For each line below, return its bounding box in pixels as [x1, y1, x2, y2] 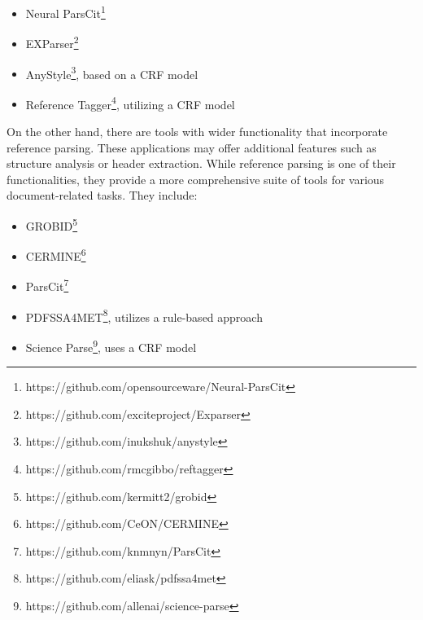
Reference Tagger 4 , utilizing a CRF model [25, 93, 235, 112]
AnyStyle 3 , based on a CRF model [25, 63, 198, 82]
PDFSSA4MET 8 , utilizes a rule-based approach [25, 306, 263, 325]
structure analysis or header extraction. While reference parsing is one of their [7, 155, 396, 172]
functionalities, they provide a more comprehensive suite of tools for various [7, 170, 385, 187]
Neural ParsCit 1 [25, 2, 106, 21]
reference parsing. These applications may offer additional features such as [7, 139, 377, 156]
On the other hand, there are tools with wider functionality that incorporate [7, 123, 388, 139]
